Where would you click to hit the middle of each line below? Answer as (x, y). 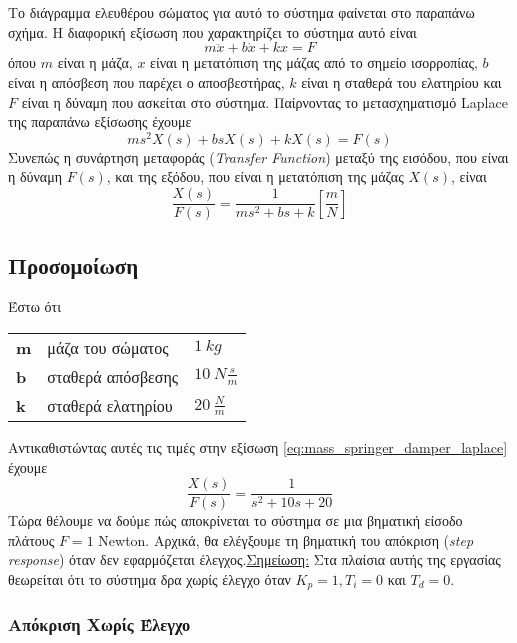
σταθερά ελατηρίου (110, 405)
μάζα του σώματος (108, 347)
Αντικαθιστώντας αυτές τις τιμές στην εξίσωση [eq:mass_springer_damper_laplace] (258, 446)
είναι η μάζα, (95, 62)
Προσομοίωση (73, 264)
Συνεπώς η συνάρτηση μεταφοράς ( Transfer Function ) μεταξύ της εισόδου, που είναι (258, 156)
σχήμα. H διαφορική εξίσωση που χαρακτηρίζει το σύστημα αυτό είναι (212, 31)
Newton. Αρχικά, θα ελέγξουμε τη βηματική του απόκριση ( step (286, 539)
